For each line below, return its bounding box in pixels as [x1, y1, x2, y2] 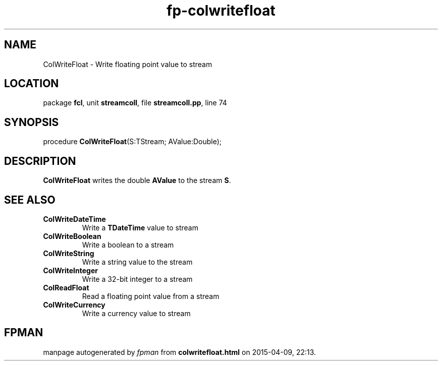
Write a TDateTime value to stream [82, 223, 198, 232]
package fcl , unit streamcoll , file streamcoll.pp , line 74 [43, 98, 227, 107]
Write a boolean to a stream [82, 240, 174, 249]
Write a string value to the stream [82, 257, 193, 266]
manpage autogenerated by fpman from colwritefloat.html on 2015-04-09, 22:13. [43, 347, 316, 356]
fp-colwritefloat [167, 2, 275, 19]
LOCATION [4, 77, 59, 90]
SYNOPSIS [4, 115, 59, 129]
